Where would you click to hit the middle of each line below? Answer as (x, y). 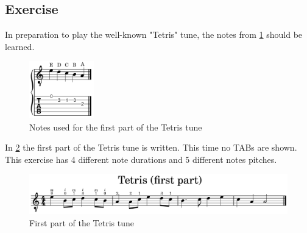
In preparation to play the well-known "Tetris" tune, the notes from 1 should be (154, 34)
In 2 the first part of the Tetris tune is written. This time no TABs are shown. (151, 147)
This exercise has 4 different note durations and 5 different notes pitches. (141, 159)
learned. (20, 46)
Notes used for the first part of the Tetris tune (116, 127)
